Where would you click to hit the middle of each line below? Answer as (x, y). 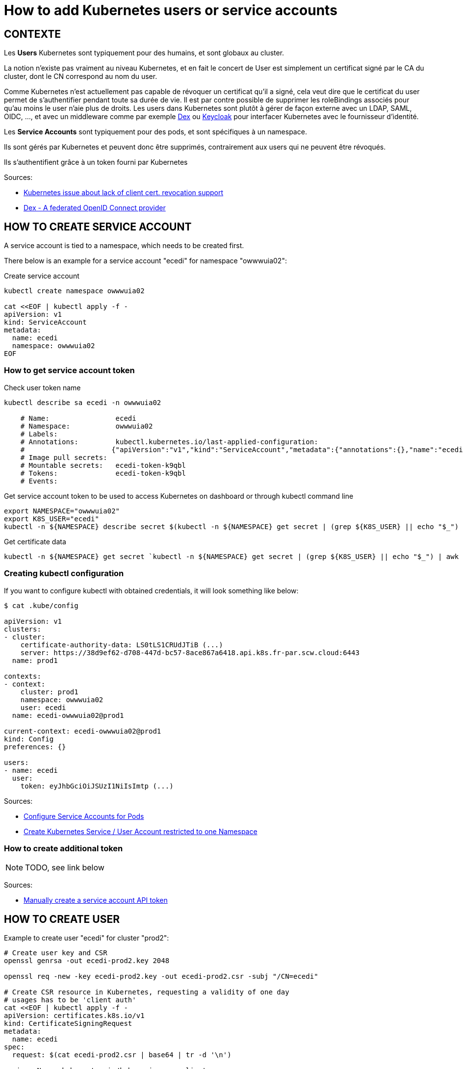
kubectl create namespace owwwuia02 (74, 291)
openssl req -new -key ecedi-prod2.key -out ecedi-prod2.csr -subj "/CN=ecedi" (161, 977)
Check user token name (42, 387)
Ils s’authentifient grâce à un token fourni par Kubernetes (96, 162)
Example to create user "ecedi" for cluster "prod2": (87, 938)
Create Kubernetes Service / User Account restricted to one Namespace (141, 831)
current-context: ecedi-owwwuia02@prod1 (83, 731)
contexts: (23, 676)
